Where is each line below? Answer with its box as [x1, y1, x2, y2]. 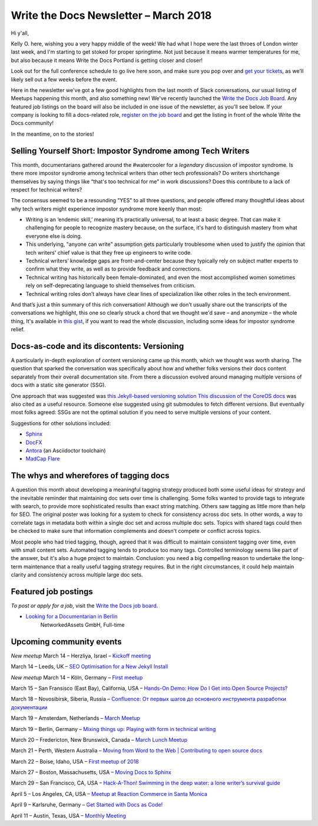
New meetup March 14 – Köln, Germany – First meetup [11, 674, 143, 681]
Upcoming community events [11, 637, 122, 647]
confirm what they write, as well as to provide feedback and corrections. [25, 265, 201, 272]
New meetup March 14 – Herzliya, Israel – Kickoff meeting [11, 652, 151, 659]
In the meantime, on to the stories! [11, 130, 94, 137]
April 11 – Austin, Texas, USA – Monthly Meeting [11, 812, 126, 819]
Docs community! [11, 120, 54, 127]
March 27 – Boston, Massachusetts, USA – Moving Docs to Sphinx [11, 769, 172, 776]
